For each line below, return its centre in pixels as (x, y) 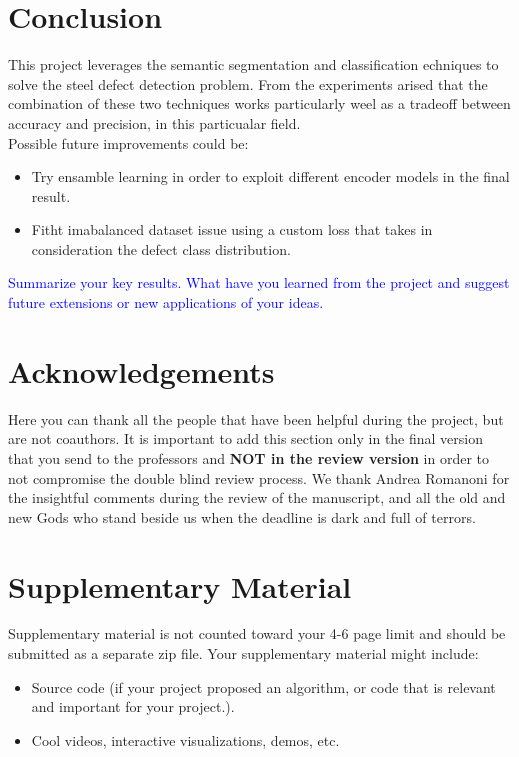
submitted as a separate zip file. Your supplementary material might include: (243, 653)
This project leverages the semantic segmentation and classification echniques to (253, 64)
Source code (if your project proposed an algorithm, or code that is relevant (263, 686)
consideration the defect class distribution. (161, 248)
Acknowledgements (141, 370)
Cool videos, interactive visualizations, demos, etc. (185, 739)
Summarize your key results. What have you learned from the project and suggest (259, 282)
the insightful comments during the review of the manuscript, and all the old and (257, 497)
